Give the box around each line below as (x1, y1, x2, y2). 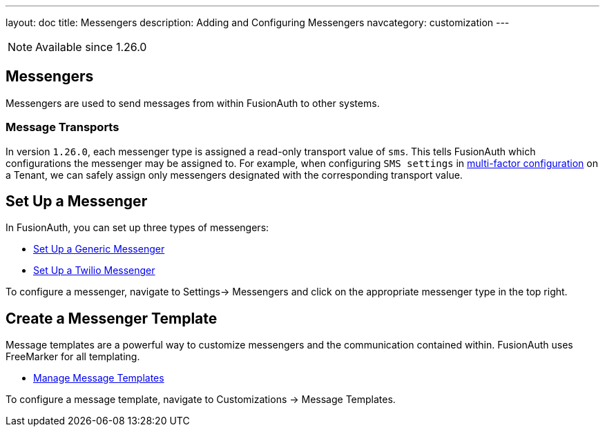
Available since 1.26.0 (35, 40, 147, 54)
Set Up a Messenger (6, 193, 148, 210)
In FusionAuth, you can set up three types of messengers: (6, 222, 269, 234)
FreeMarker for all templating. (6, 351, 140, 363)
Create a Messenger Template (6, 309, 218, 327)
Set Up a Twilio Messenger (33, 264, 155, 277)
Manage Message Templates (33, 372, 164, 384)
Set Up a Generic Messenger (33, 243, 165, 255)
